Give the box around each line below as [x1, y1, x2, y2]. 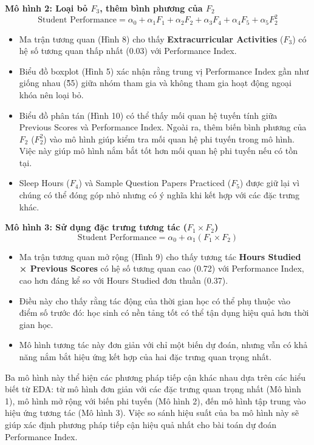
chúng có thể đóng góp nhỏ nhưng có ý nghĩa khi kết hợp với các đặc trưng [19, 189, 300, 201]
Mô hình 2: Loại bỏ [5, 2, 88, 14]
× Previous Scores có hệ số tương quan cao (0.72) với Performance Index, [19, 262, 304, 275]
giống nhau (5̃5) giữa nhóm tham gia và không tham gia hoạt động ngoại [19, 76, 292, 89]
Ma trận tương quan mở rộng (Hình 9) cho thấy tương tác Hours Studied [19, 250, 301, 263]
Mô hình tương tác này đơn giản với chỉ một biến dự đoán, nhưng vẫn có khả [19, 338, 308, 351]
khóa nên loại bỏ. [19, 88, 84, 101]
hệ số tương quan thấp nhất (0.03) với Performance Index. [19, 44, 237, 57]
